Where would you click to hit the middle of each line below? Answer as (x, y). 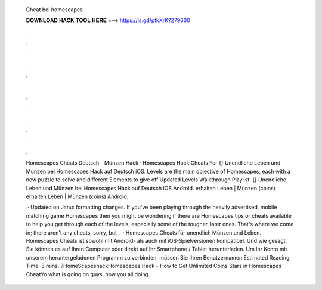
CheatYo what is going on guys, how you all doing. (88, 274)
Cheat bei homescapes (54, 10)
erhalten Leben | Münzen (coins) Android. (77, 196)
